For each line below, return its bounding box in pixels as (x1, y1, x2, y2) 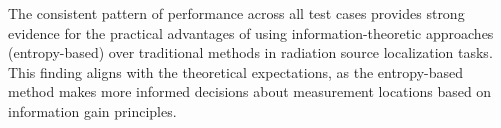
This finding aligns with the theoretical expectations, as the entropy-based (8, 61, 464, 82)
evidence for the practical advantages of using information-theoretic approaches (8, 22, 494, 43)
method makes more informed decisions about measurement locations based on (8, 81, 492, 102)
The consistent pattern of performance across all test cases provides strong (8, 3, 465, 23)
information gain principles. (8, 100, 177, 121)
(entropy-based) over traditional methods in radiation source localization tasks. (8, 42, 493, 63)
